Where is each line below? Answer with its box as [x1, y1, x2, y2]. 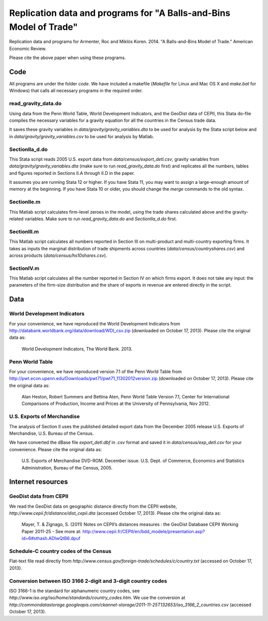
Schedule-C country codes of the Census [9, 548, 112, 555]
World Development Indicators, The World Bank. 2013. [21, 346, 133, 352]
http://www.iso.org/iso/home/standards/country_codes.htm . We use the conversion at [9, 595, 186, 601]
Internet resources [9, 477, 68, 486]
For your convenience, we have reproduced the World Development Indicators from [9, 320, 181, 326]
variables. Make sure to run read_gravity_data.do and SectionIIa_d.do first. [24, 216, 177, 222]
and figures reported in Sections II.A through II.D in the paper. [9, 170, 135, 176]
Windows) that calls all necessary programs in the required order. [9, 87, 143, 94]
